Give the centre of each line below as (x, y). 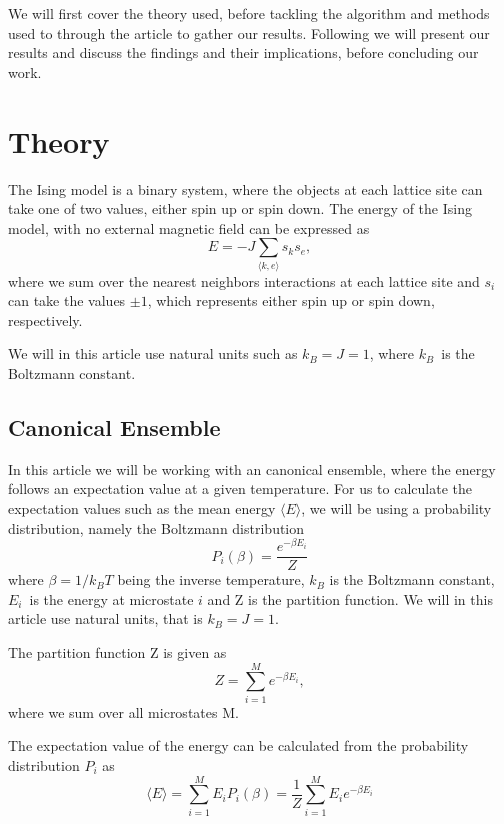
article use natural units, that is (105, 618)
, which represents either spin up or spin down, (291, 300)
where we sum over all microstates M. (123, 711)
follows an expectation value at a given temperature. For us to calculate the (240, 488)
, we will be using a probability (396, 507)
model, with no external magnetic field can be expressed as (189, 227)
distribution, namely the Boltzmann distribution (156, 527)
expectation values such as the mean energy (142, 507)
